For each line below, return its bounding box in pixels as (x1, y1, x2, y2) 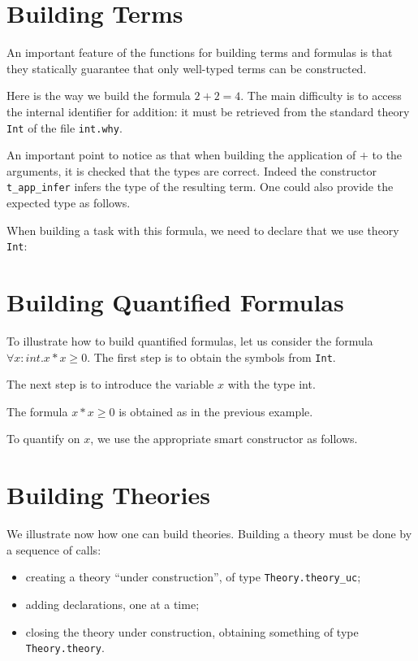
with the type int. (227, 376, 316, 393)
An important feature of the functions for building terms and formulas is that (6, 44, 393, 61)
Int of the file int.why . (6, 119, 123, 136)
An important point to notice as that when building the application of (6, 146, 356, 163)
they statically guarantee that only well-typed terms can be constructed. (6, 59, 367, 76)
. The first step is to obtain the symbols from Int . (87, 348, 336, 365)
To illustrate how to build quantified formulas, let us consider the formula (6, 332, 373, 349)
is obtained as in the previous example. (119, 402, 313, 420)
